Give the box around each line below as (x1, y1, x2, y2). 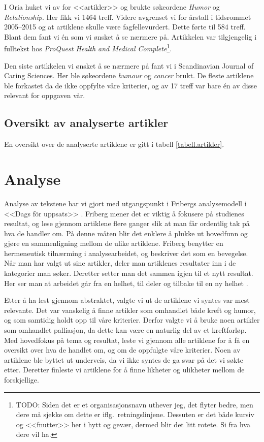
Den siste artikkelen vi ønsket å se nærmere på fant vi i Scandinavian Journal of (4, 60, 254, 71)
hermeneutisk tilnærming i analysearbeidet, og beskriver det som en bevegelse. (4, 247, 248, 258)
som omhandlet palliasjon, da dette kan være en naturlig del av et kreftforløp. (4, 325, 247, 335)
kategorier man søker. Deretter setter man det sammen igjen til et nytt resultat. (4, 268, 253, 278)
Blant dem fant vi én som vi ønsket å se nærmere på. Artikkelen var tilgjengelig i (4, 31, 257, 42)
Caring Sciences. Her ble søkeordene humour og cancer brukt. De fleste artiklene (4, 70, 254, 81)
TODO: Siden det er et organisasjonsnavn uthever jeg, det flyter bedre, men (16, 399, 253, 409)
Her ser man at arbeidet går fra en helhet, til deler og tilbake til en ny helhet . (4, 277, 248, 288)
